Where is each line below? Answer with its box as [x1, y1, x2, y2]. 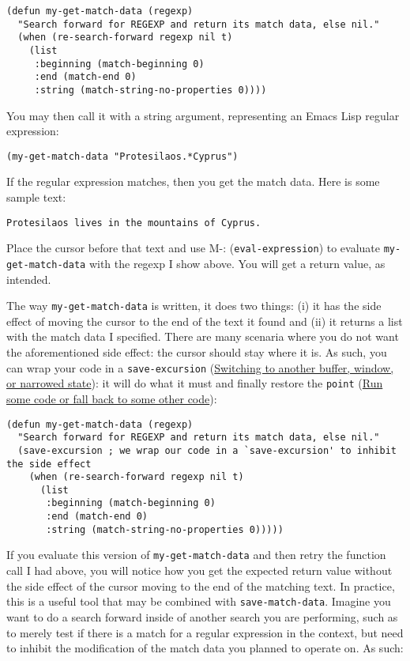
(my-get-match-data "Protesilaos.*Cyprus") [6, 150, 239, 162]
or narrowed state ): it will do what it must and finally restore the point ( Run [6, 375, 383, 391]
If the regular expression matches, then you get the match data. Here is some [6, 173, 380, 190]
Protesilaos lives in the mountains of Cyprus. [6, 217, 261, 229]
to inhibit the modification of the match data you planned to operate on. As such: [6, 640, 404, 656]
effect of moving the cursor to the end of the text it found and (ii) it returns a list [6, 312, 403, 329]
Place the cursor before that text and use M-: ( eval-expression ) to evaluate [6, 240, 381, 256]
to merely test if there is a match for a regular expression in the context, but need [6, 624, 404, 640]
